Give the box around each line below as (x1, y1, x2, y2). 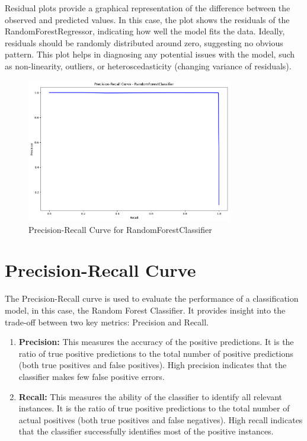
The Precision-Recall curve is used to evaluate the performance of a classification (5, 292, 299, 305)
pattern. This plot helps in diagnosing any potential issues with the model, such (5, 48, 295, 60)
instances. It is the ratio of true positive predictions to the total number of (18, 402, 290, 414)
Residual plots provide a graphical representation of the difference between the (5, 2, 290, 14)
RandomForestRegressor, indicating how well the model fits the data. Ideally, (5, 25, 285, 37)
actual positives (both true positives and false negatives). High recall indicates (18, 413, 303, 426)
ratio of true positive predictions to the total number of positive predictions (18, 347, 293, 359)
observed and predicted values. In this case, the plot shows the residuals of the (5, 13, 290, 25)
